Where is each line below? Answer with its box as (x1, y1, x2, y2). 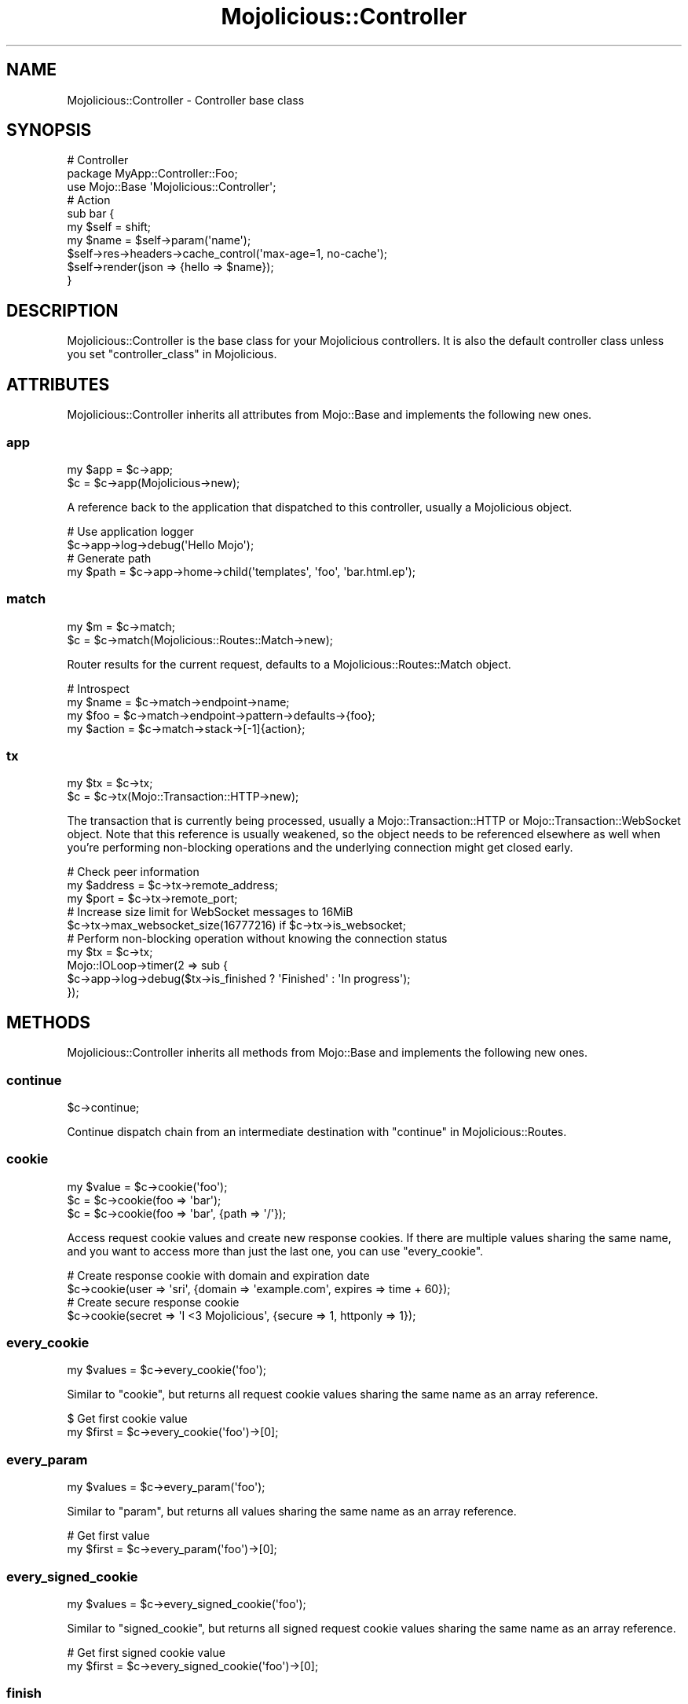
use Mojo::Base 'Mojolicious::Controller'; (67, 180, 276, 194)
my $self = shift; (67, 220, 152, 234)
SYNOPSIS (6, 120, 92, 141)
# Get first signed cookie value (67, 1645, 225, 1659)
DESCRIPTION (6, 300, 119, 321)
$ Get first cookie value (67, 1412, 188, 1426)
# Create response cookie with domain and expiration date (67, 1268, 370, 1282)
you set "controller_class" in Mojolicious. (67, 347, 277, 361)
